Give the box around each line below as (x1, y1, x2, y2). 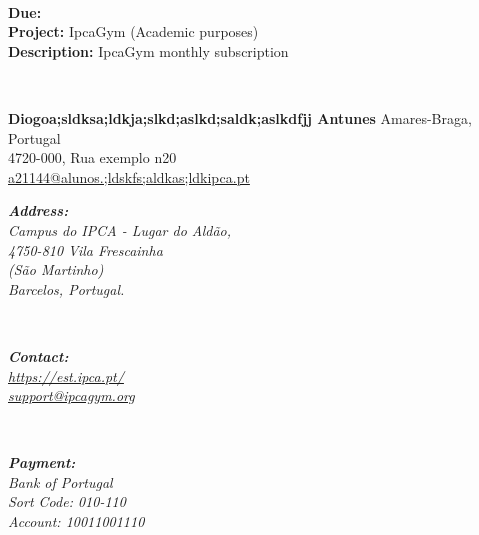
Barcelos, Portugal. (8, 278, 125, 299)
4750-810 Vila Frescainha (8, 239, 163, 260)
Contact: (8, 345, 69, 366)
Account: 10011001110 (8, 511, 145, 532)
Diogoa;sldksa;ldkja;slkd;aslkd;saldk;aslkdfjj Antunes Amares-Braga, (8, 107, 472, 128)
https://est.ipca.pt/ (8, 365, 124, 386)
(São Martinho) (8, 259, 104, 280)
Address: (8, 200, 69, 221)
